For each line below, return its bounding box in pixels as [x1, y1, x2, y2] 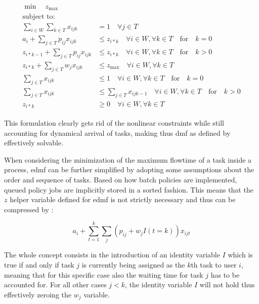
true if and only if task [4, 259, 74, 270]
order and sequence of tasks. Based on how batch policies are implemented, [4, 174, 237, 184]
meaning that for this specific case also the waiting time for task [4, 269, 203, 280]
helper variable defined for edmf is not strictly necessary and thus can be [10, 194, 236, 205]
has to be [210, 269, 240, 280]
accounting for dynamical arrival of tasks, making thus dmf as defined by [4, 127, 231, 138]
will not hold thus [199, 279, 255, 290]
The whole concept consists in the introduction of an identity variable [4, 249, 220, 260]
